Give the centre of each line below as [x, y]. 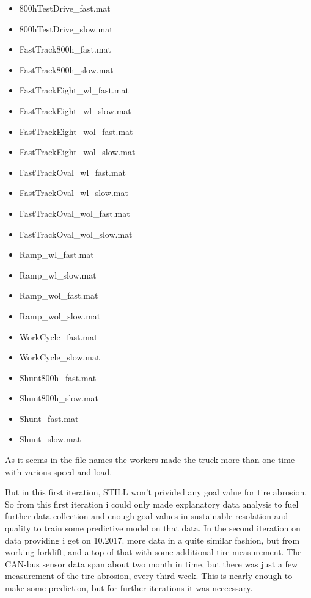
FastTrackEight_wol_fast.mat [76, 131]
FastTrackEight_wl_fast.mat [74, 90]
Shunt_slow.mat [50, 439]
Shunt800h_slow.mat [59, 398]
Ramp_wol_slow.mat [60, 315]
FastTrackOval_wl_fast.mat [73, 172]
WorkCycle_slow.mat [60, 357]
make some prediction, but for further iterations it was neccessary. [129, 588]
